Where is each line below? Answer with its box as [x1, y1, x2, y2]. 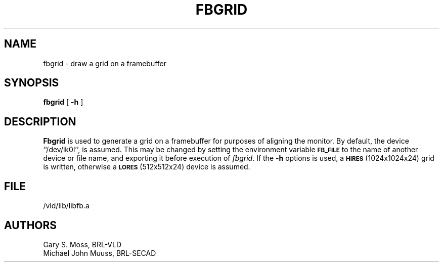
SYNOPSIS [4, 76, 59, 90]
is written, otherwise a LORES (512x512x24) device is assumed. [43, 162, 250, 171]
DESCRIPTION [4, 115, 76, 128]
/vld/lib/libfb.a [43, 201, 90, 210]
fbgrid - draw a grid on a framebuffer [43, 59, 167, 68]
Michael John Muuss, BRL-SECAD [43, 248, 156, 257]
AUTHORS [4, 218, 57, 232]
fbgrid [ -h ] [43, 98, 83, 107]
